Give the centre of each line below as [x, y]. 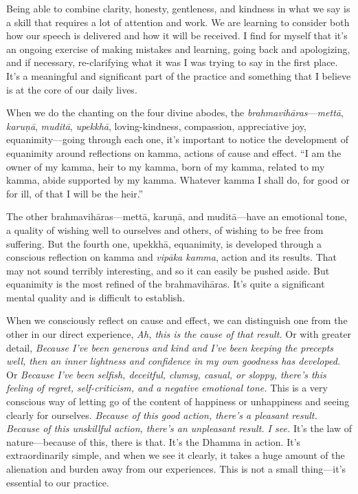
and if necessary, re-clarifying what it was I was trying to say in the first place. [172, 62]
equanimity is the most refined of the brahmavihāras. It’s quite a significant [166, 284]
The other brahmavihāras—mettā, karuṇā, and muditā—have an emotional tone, [177, 216]
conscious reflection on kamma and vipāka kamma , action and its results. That [171, 257]
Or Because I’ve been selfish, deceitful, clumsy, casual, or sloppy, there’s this [166, 374]
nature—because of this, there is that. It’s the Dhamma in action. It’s [154, 441]
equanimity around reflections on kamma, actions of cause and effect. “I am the [174, 152]
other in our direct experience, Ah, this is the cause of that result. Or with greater [179, 334]
